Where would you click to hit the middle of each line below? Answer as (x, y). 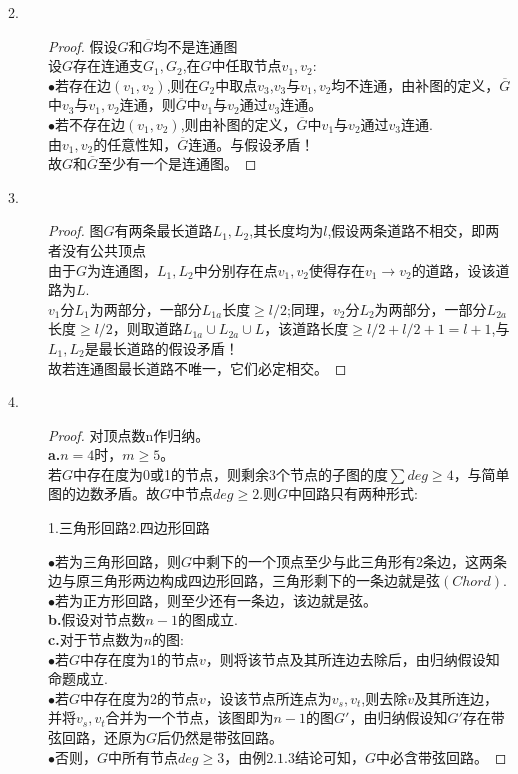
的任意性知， (135, 143)
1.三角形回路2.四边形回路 (129, 527)
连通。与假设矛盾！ (251, 143)
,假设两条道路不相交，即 (406, 230)
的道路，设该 (453, 269)
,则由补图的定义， (238, 123)
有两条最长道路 (163, 230)
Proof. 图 (76, 230)
